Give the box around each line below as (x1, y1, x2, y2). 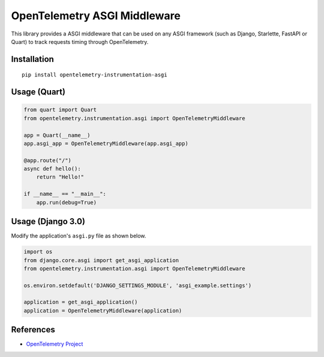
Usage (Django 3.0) (11, 216, 85, 227)
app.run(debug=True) (36, 199, 97, 206)
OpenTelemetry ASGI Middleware (11, 9, 181, 22)
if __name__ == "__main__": (23, 191, 106, 198)
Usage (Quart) (11, 87, 66, 97)
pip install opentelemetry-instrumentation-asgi (22, 72, 167, 78)
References (11, 325, 55, 335)
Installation (11, 54, 54, 64)
